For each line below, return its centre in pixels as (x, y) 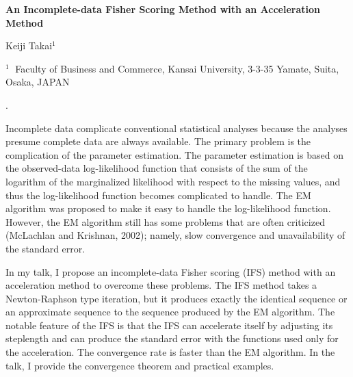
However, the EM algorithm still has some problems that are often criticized (165, 221)
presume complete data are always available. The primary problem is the (158, 141)
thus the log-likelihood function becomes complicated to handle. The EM (158, 195)
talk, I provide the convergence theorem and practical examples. (140, 365)
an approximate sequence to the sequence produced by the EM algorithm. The (170, 312)
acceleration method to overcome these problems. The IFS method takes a (161, 285)
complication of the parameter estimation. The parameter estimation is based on (174, 154)
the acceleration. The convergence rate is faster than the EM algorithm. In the (170, 352)
